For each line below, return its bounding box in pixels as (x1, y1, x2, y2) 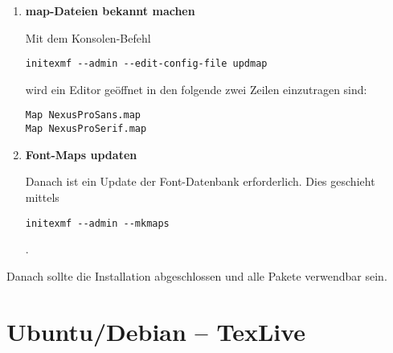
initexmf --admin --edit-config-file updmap (25, 58, 268, 70)
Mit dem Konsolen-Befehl (25, 29, 151, 46)
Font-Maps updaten (25, 146, 137, 162)
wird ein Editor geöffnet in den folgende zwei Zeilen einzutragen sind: (25, 80, 367, 97)
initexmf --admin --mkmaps (25, 217, 170, 229)
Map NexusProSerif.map (25, 123, 147, 135)
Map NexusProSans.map (25, 109, 141, 121)
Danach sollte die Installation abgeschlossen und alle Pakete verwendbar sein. (6, 267, 387, 284)
